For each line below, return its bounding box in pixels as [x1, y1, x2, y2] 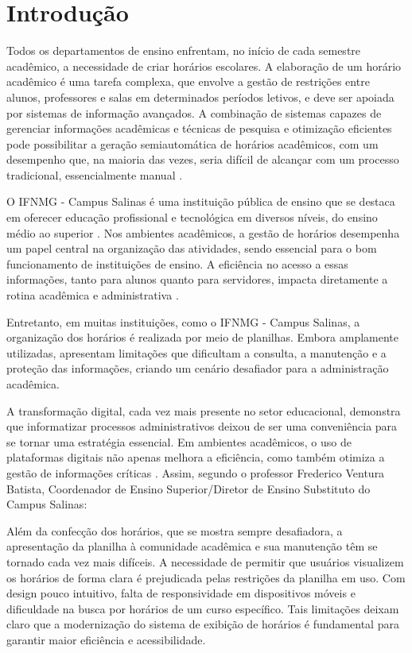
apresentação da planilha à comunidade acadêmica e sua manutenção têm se [6, 538, 378, 554]
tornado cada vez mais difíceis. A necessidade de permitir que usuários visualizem [6, 553, 404, 570]
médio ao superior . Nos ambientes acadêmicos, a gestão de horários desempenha [6, 224, 400, 241]
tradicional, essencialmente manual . [6, 166, 183, 183]
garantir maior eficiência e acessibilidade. [6, 631, 206, 647]
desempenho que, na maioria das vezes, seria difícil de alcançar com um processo [6, 151, 399, 168]
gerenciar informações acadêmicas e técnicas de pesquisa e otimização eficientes [6, 120, 392, 137]
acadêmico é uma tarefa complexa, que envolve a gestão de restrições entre [6, 73, 370, 90]
